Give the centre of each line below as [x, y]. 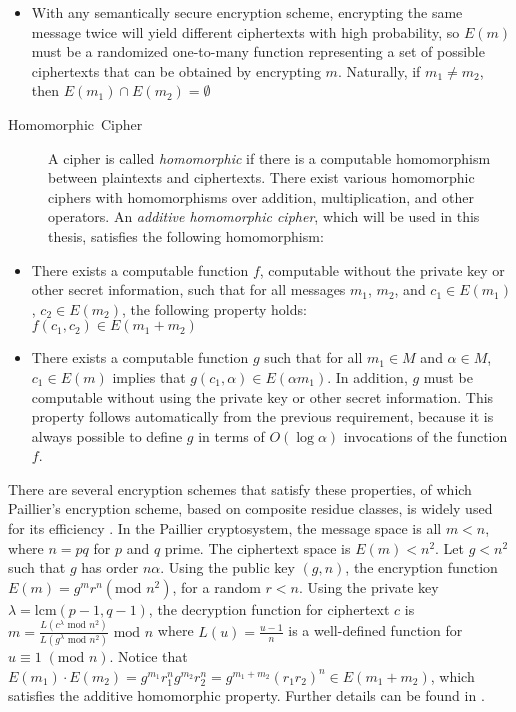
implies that [149, 376]
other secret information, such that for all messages [188, 289]
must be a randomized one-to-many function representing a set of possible [258, 51]
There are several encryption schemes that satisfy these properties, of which [240, 488]
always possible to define [107, 435]
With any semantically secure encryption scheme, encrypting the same [247, 12]
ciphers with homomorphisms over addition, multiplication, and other [261, 196]
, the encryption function [421, 567]
